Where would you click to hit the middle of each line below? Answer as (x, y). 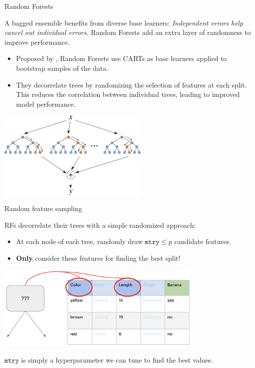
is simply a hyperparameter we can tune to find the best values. (117, 359)
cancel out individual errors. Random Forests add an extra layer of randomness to (128, 32)
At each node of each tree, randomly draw (79, 241)
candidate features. (203, 241)
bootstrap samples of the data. (62, 68)
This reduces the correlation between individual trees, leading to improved (128, 94)
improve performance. (37, 42)
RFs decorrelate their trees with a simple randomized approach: (100, 225)
